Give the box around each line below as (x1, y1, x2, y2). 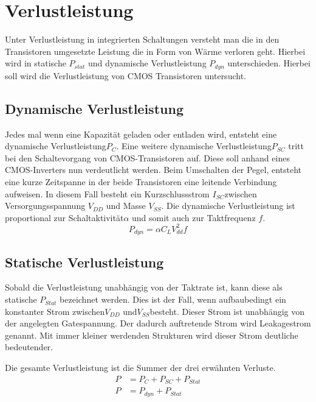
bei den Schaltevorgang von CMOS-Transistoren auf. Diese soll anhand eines (5, 151, 290, 164)
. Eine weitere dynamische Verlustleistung (116, 139, 272, 152)
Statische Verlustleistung (5, 252, 164, 271)
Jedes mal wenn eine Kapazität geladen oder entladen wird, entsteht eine (5, 127, 277, 140)
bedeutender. (5, 340, 53, 353)
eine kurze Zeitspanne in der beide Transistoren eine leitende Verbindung (5, 175, 277, 188)
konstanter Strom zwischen (5, 305, 105, 317)
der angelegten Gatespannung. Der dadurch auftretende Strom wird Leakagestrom (5, 317, 311, 330)
